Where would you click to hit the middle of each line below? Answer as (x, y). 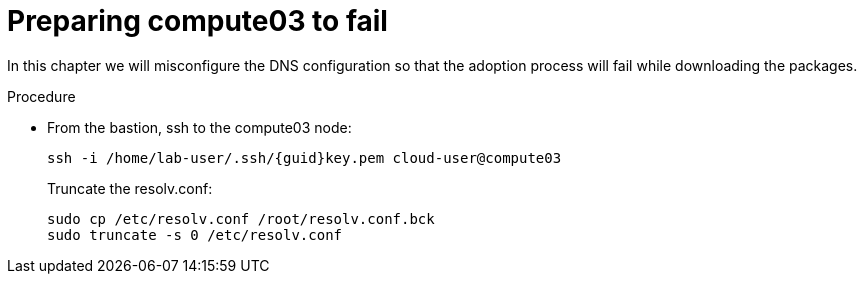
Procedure (41, 96)
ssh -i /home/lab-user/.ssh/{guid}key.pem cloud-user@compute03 (304, 157)
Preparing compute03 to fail (197, 21)
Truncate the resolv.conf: (130, 188)
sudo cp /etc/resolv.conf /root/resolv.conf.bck (241, 218)
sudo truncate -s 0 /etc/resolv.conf (195, 234)
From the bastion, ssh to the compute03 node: (199, 127)
